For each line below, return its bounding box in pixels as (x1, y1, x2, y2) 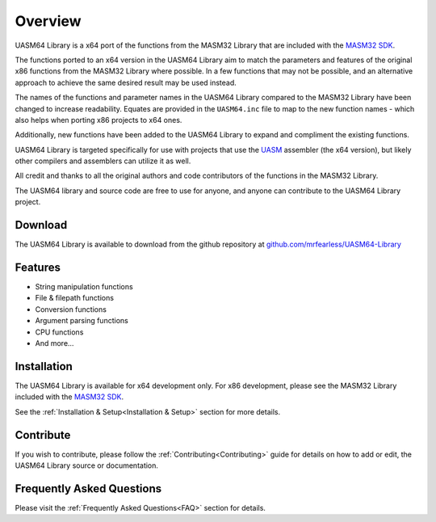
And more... (35, 339, 74, 347)
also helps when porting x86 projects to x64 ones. (15, 115, 182, 124)
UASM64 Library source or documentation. (15, 461, 159, 470)
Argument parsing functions (35, 316, 128, 326)
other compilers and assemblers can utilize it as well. (15, 156, 191, 166)
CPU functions (35, 327, 84, 337)
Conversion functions (35, 304, 107, 314)
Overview (15, 12, 82, 30)
